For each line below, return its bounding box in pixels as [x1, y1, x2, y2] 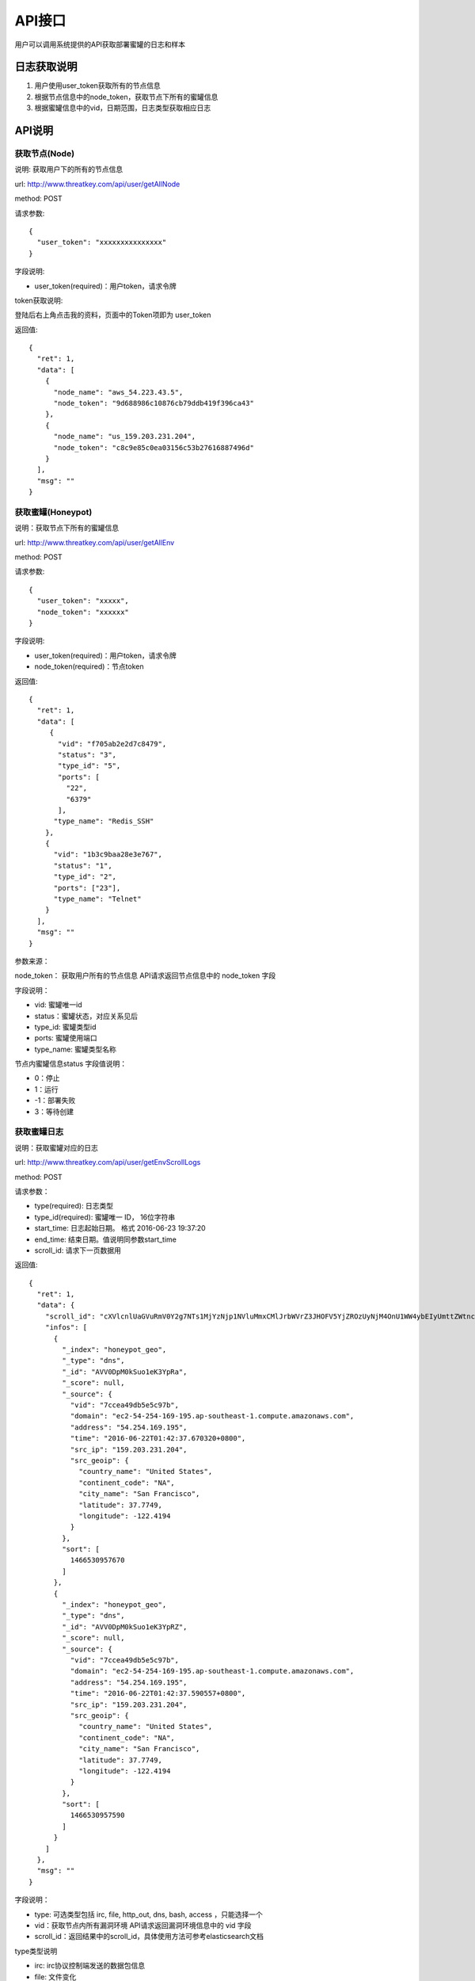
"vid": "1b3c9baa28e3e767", [53, 850, 162, 859]
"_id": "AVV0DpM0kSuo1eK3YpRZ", [62, 1622, 188, 1632]
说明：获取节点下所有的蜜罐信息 [14, 523, 119, 532]
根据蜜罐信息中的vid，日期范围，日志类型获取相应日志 [34, 103, 211, 113]
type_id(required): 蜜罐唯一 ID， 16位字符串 [34, 1212, 176, 1222]
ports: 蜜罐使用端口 [34, 1033, 98, 1043]
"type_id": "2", [53, 872, 117, 881]
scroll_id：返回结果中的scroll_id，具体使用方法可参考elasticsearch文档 [34, 1932, 264, 1941]
